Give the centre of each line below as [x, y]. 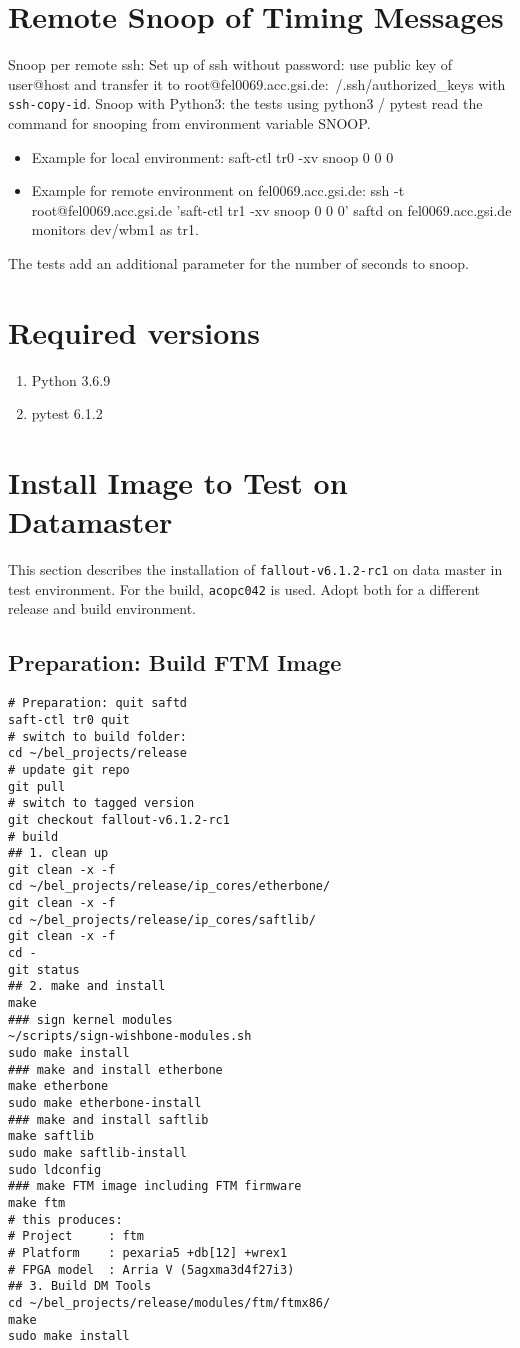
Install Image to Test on [178, 482]
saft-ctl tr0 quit [69, 719]
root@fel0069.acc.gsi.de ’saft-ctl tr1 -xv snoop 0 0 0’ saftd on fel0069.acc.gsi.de [271, 209]
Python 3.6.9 [71, 379]
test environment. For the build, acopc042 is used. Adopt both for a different [244, 588]
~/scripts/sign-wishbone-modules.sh [130, 1036]
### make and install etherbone [115, 1069]
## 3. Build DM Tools [80, 1286]
